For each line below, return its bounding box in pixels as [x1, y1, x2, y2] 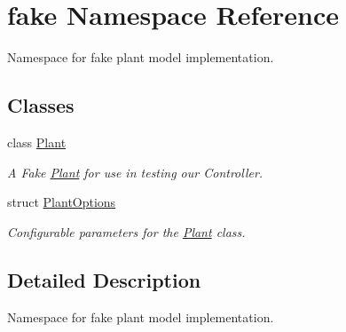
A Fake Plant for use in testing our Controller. [7, 162, 263, 181]
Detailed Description [7, 265, 201, 293]
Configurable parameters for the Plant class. [7, 222, 246, 241]
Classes [7, 91, 75, 119]
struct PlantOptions [7, 193, 116, 211]
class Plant [7, 132, 67, 151]
